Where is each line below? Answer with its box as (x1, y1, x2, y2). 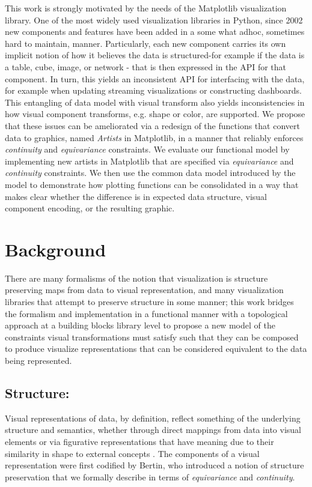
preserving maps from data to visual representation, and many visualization (5, 283, 284, 296)
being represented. (5, 354, 72, 366)
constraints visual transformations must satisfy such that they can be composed (5, 330, 299, 343)
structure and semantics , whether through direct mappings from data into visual (5, 423, 301, 436)
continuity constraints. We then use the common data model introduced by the (5, 166, 296, 179)
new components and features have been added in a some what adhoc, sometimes (5, 25, 305, 38)
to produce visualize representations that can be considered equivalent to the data (5, 342, 307, 355)
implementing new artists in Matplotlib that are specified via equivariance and (5, 154, 294, 167)
